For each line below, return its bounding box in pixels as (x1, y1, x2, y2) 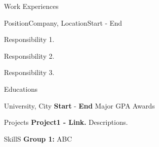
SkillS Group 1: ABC (4, 133, 72, 144)
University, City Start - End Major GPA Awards (4, 100, 155, 110)
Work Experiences (4, 1, 59, 11)
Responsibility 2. (4, 50, 54, 61)
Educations (4, 83, 38, 94)
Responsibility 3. (4, 67, 54, 77)
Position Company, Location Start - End (4, 17, 122, 28)
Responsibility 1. (4, 34, 54, 44)
